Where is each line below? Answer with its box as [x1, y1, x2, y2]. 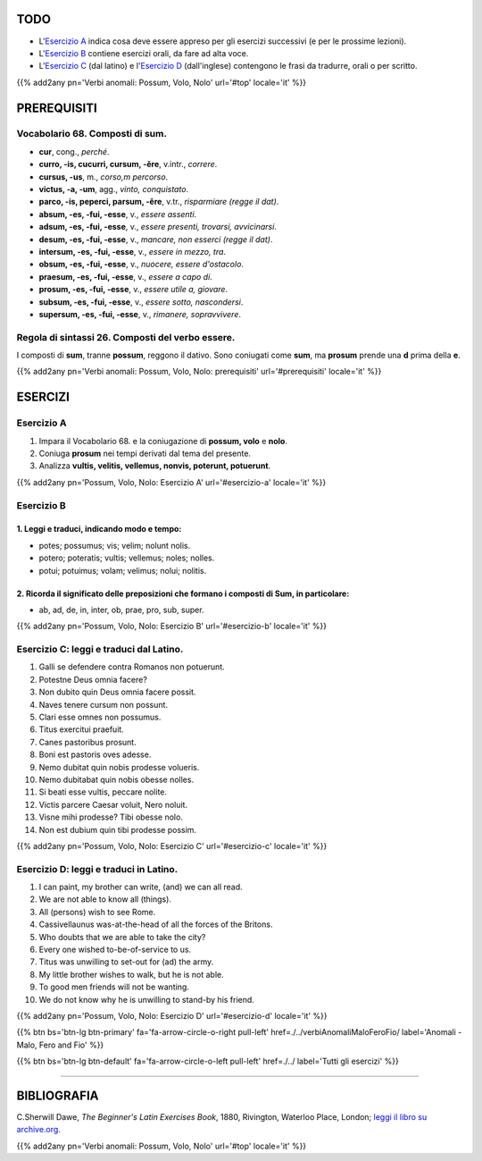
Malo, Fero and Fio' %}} [16, 1039, 104, 1050]
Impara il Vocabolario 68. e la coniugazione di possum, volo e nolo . [38, 435, 287, 446]
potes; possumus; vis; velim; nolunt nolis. [38, 540, 191, 551]
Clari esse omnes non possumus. [38, 711, 162, 722]
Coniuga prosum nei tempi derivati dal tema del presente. [38, 448, 252, 459]
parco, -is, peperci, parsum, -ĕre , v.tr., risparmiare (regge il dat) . [38, 197, 279, 207]
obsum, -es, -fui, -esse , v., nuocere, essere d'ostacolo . [38, 259, 245, 270]
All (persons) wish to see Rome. [38, 906, 156, 917]
